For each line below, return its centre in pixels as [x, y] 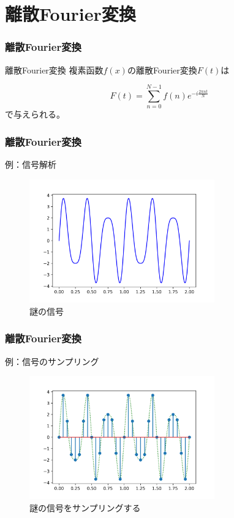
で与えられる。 [35, 114]
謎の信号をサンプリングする [85, 508]
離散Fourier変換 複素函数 [54, 69]
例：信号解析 [31, 164]
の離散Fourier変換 [162, 69]
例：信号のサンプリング [52, 361]
